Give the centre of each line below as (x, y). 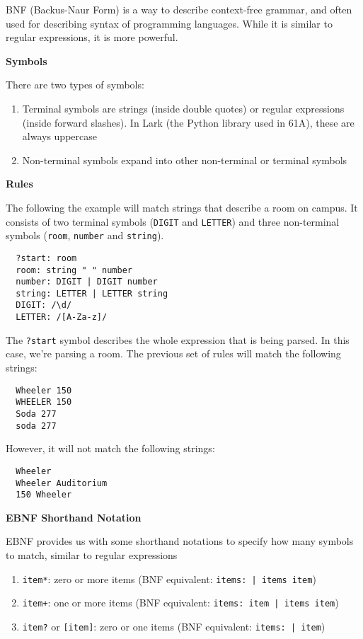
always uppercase (59, 136)
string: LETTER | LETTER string (92, 293)
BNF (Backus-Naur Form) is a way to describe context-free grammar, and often (179, 9)
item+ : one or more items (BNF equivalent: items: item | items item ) (180, 603)
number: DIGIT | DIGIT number (87, 282)
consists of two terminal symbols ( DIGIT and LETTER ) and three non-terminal (173, 221)
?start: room (46, 258)
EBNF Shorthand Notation (74, 517)
